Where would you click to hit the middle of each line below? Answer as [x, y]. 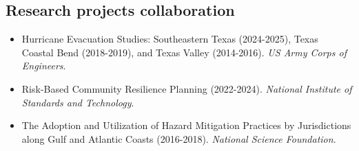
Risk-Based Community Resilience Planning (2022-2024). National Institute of [187, 88]
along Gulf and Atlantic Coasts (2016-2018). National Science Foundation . [179, 138]
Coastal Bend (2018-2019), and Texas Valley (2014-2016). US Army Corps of [184, 52]
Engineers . [44, 66]
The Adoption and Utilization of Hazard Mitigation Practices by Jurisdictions [186, 125]
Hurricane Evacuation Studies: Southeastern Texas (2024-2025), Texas [170, 39]
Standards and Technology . [78, 102]
